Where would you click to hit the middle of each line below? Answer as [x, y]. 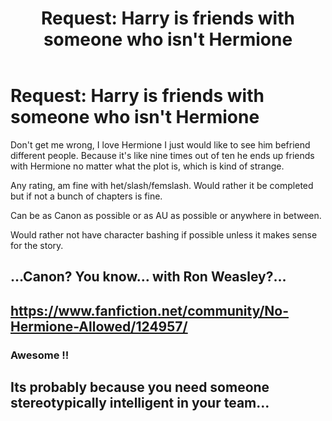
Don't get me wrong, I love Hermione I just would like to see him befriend [160, 144]
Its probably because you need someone [140, 387]
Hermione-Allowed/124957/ [99, 326]
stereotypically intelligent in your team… [140, 403]
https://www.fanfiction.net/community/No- [149, 310]
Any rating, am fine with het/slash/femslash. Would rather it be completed [162, 185]
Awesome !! [40, 355]
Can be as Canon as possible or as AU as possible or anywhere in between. [166, 215]
